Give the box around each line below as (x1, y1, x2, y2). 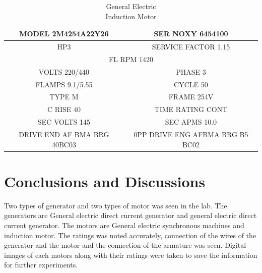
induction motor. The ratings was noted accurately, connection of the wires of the (4, 230, 256, 240)
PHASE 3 (176, 66, 206, 77)
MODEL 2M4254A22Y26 (19, 28, 109, 39)
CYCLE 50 (174, 79, 208, 89)
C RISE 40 (47, 104, 81, 115)
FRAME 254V (168, 91, 214, 102)
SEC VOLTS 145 (37, 117, 91, 127)
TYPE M (49, 91, 79, 102)
